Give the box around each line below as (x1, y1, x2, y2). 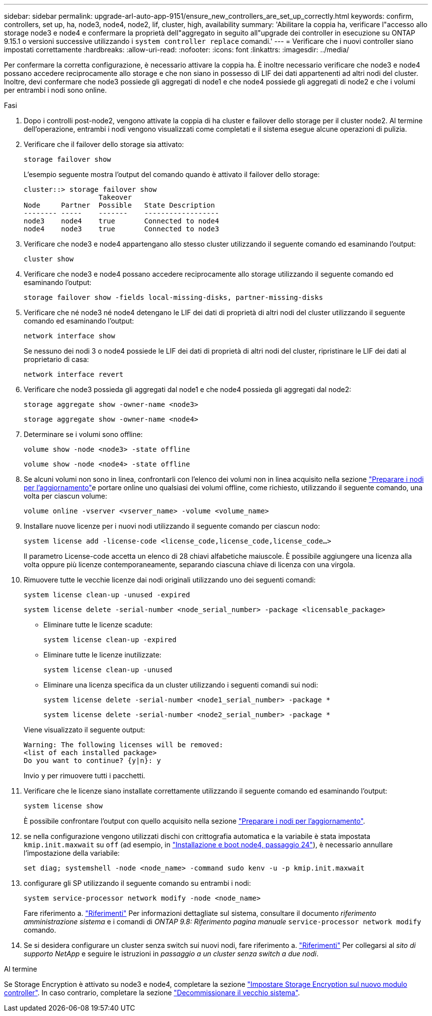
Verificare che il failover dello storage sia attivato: (24, 140, 184, 148)
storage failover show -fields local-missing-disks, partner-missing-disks (24, 293, 323, 301)
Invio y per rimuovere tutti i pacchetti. (24, 771, 145, 780)
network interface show (24, 332, 115, 340)
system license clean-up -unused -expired (24, 591, 190, 599)
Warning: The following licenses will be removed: (24, 741, 223, 749)
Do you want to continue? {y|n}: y (24, 757, 161, 764)
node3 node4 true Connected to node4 (24, 217, 219, 225)
